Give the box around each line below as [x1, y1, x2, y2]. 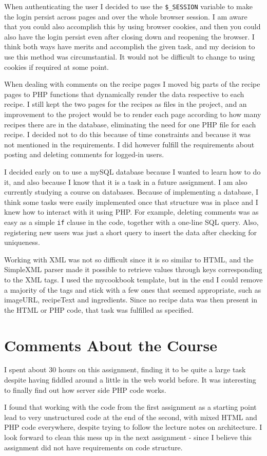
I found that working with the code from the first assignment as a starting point [4, 402, 257, 412]
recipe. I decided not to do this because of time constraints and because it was [4, 129, 251, 140]
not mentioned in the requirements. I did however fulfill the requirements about [4, 139, 255, 149]
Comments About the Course [4, 334, 217, 355]
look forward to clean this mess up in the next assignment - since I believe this [4, 432, 252, 443]
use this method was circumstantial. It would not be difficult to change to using [4, 51, 255, 62]
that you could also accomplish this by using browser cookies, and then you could [4, 21, 261, 32]
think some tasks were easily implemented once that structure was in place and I [4, 196, 258, 207]
